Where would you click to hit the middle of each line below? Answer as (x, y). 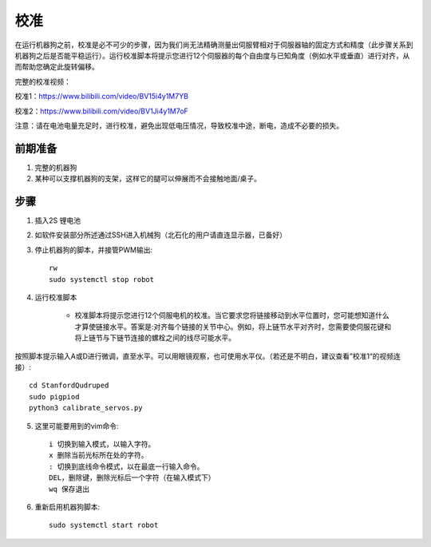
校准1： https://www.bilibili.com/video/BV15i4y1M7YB (102, 97)
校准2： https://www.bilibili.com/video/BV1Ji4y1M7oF (102, 111)
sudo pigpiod (54, 396)
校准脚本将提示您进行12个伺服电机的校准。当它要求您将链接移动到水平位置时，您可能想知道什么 (232, 315)
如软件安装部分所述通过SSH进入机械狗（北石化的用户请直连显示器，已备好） (161, 235)
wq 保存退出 (69, 489)
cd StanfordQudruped (69, 386)
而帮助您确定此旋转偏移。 (57, 67)
